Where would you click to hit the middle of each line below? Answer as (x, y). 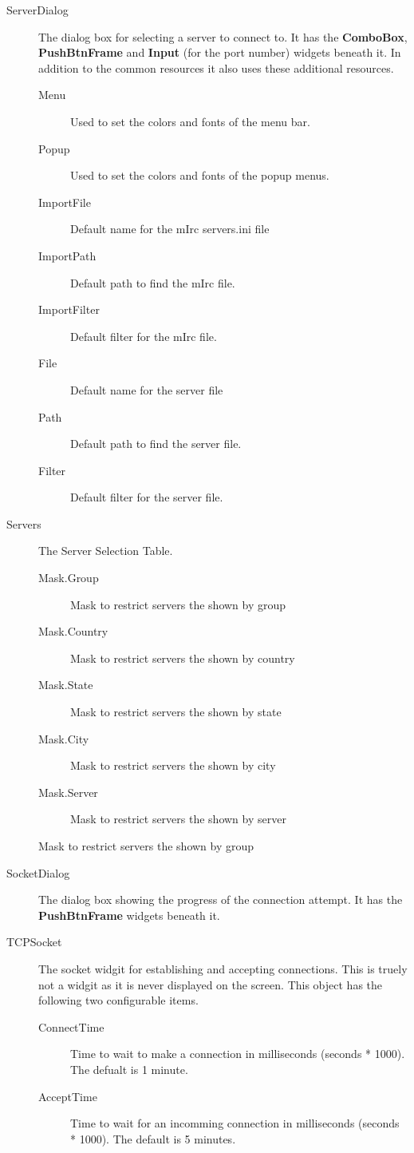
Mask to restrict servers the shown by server (178, 819)
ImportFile (65, 202)
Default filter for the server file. (147, 497)
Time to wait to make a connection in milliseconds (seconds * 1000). (238, 1054)
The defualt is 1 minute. (129, 1069)
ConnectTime (71, 1026)
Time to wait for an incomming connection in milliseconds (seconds (235, 1123)
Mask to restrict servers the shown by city (173, 765)
